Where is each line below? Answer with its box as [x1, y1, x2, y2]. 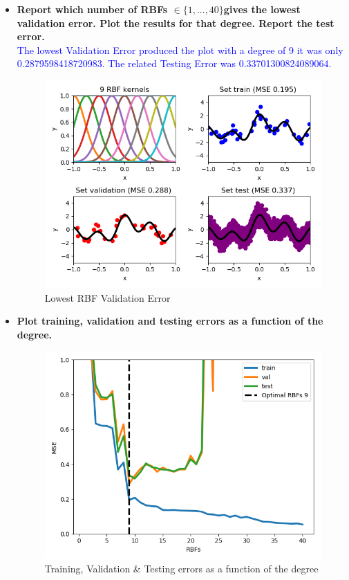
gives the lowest [223, 2, 301, 16]
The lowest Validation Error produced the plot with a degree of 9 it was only [17, 42, 343, 57]
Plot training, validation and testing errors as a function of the [17, 314, 323, 328]
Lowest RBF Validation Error [44, 290, 171, 305]
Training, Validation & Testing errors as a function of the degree [44, 561, 319, 576]
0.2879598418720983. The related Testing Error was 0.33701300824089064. [17, 56, 332, 71]
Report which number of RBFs [17, 2, 168, 16]
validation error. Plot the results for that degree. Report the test [17, 15, 334, 30]
